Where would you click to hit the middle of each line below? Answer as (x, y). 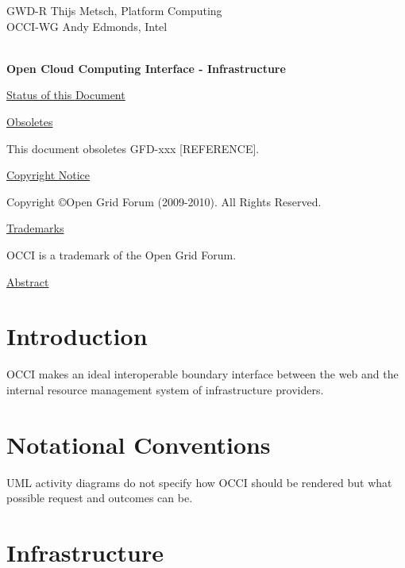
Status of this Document (66, 95)
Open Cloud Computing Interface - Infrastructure (146, 68)
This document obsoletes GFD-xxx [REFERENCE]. (133, 148)
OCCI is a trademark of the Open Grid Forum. (121, 254)
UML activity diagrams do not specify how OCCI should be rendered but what (199, 482)
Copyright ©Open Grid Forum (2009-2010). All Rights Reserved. (164, 201)
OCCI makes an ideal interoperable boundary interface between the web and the (202, 374)
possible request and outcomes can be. (100, 498)
